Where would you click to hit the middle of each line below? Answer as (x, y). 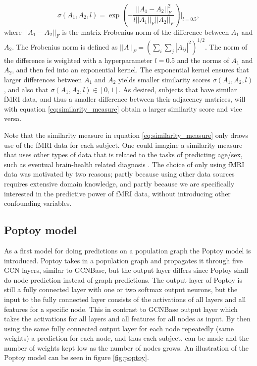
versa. (13, 118)
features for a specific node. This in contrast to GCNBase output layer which (121, 309)
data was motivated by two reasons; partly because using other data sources (119, 174)
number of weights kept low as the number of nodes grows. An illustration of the (127, 347)
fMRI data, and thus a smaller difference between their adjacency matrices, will (125, 99)
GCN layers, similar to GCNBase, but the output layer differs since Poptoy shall (126, 270)
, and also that (26, 89)
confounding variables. (38, 203)
